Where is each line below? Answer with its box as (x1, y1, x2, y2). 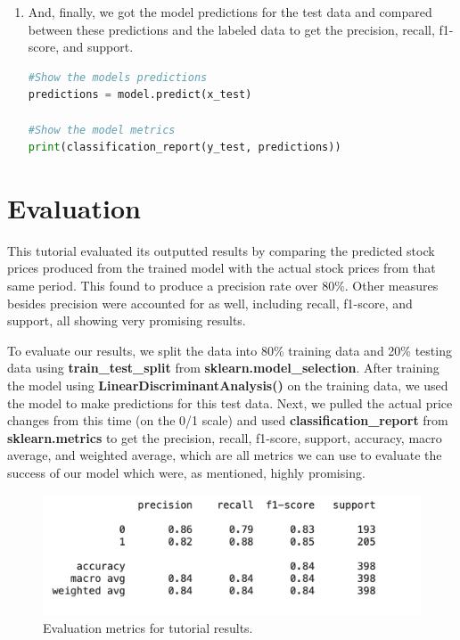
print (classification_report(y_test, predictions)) (28, 141, 341, 154)
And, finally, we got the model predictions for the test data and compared (28, 3, 432, 21)
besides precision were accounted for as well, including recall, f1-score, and (7, 293, 413, 312)
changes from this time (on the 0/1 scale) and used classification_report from (7, 411, 448, 430)
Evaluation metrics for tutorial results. (43, 618, 253, 636)
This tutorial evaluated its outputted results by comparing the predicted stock (7, 241, 435, 259)
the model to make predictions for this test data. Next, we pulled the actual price (7, 393, 453, 412)
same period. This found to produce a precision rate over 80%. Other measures (7, 276, 439, 295)
